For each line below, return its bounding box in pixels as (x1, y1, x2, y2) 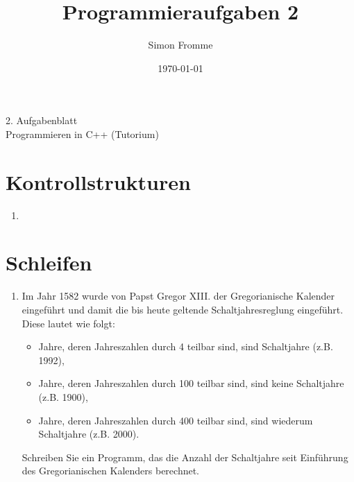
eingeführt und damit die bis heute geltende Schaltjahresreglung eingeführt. (22, 302, 344, 316)
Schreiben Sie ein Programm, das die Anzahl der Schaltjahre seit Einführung (22, 449, 348, 464)
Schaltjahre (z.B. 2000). (38, 427, 140, 441)
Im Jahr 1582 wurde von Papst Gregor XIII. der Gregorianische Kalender (22, 289, 335, 303)
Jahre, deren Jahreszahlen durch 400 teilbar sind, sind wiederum (38, 413, 313, 427)
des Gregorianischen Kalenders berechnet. (22, 463, 200, 478)
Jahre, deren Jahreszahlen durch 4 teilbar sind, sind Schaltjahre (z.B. (38, 339, 333, 354)
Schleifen (6, 248, 92, 277)
